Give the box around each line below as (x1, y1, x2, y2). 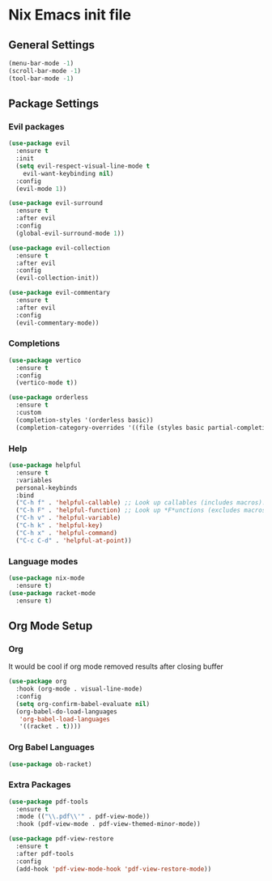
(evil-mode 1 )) (15, 185, 67, 193)
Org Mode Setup (8, 619, 93, 632)
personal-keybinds (15, 483, 79, 492)
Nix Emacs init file (8, 6, 132, 24)
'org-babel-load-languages (19, 715, 111, 723)
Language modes (8, 555, 79, 567)
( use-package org (8, 678, 67, 686)
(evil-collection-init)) (15, 274, 100, 283)
